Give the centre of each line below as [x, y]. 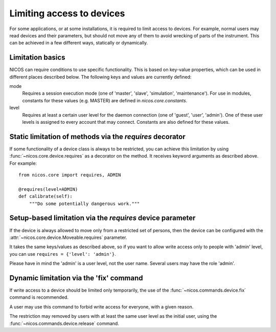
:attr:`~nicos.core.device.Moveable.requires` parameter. [68, 237]
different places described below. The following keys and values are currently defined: [100, 77]
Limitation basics [37, 58]
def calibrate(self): [45, 196]
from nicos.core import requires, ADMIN [70, 175]
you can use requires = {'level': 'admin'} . [63, 254]
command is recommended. [39, 297]
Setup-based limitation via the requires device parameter [102, 218]
